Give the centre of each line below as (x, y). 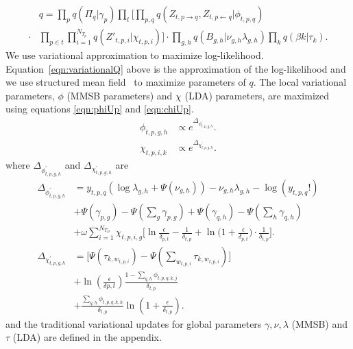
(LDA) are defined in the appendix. (87, 337)
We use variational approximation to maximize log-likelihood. (135, 55)
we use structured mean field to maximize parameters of (126, 82)
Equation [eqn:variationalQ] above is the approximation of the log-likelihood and (176, 68)
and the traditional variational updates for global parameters (134, 323)
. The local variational (300, 82)
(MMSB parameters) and (120, 95)
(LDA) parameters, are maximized (257, 95)
